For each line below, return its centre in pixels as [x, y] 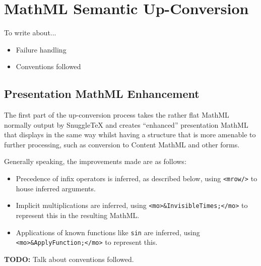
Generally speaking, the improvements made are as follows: [95, 161]
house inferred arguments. [56, 188]
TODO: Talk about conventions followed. [69, 259]
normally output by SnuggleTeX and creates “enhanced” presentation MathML [126, 124]
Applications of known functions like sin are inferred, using [108, 232]
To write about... [30, 33]
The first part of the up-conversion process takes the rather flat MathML [117, 115]
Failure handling [41, 49]
